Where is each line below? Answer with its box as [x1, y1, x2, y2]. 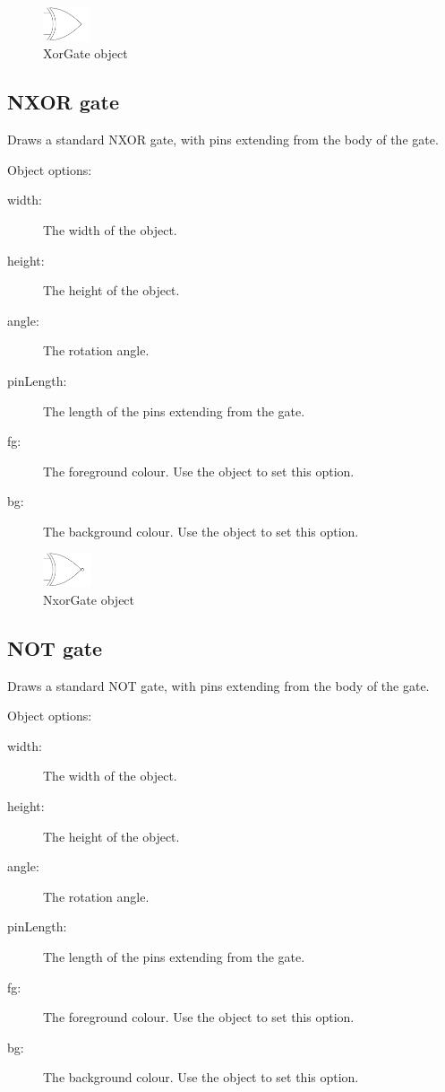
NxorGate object [43, 590, 135, 608]
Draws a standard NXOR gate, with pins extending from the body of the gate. [7, 130, 439, 149]
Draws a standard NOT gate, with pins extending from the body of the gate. [7, 676, 430, 695]
